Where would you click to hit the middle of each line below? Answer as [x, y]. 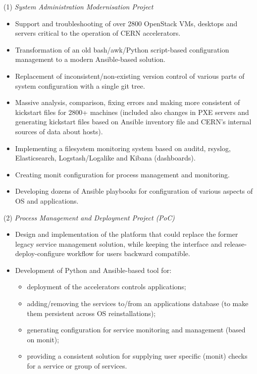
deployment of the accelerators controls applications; [106, 287]
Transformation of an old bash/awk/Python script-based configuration [122, 49]
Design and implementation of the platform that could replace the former [127, 234]
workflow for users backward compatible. [128, 253]
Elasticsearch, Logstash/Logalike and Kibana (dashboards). [105, 158]
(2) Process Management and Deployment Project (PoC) [89, 217]
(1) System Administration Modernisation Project [78, 6]
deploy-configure [40, 253]
